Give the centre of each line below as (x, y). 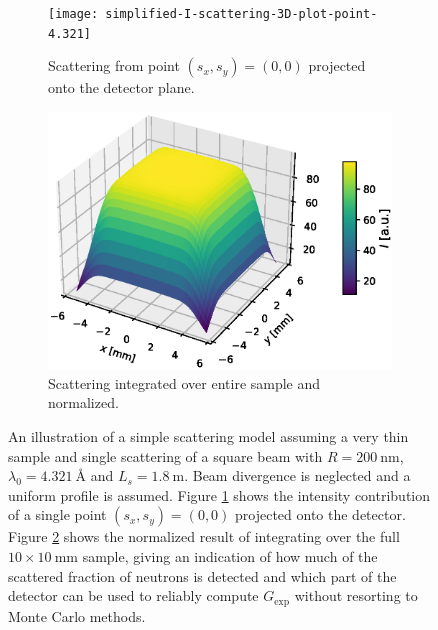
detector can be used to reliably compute (133, 595)
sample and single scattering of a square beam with (165, 455)
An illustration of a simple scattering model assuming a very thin (208, 436)
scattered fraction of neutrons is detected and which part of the (202, 575)
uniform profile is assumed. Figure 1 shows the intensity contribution (219, 494)
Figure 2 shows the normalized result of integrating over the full (204, 536)
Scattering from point (114, 65)
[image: (73, 14)
